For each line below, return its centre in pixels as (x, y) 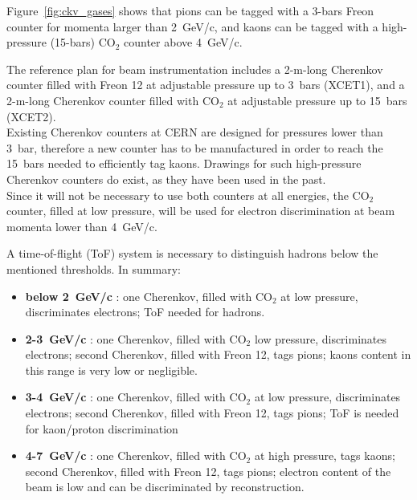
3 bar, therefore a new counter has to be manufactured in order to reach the (195, 147)
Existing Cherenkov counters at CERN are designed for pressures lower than (195, 132)
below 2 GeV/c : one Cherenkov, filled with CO (149, 296)
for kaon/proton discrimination (102, 428)
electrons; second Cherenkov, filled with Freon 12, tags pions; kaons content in (218, 354)
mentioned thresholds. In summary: (94, 268)
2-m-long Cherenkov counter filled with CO (113, 100)
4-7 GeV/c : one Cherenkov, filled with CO (136, 455)
